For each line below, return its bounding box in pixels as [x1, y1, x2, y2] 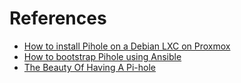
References [9, 7, 107, 30]
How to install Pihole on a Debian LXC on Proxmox [23, 40, 231, 52]
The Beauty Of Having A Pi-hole [23, 61, 157, 73]
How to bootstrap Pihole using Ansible [23, 50, 182, 62]
